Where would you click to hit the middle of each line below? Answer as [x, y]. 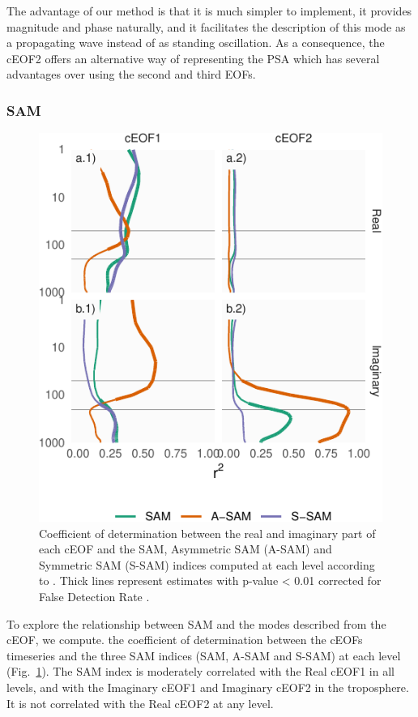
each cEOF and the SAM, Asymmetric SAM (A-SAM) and [186, 549]
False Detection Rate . [94, 596]
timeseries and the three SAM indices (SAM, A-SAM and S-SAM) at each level [204, 655]
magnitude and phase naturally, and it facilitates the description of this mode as [206, 26]
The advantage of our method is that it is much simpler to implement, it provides [209, 11]
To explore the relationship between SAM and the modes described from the [196, 623]
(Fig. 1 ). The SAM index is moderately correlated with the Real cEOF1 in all [200, 671]
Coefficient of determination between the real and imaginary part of [207, 533]
